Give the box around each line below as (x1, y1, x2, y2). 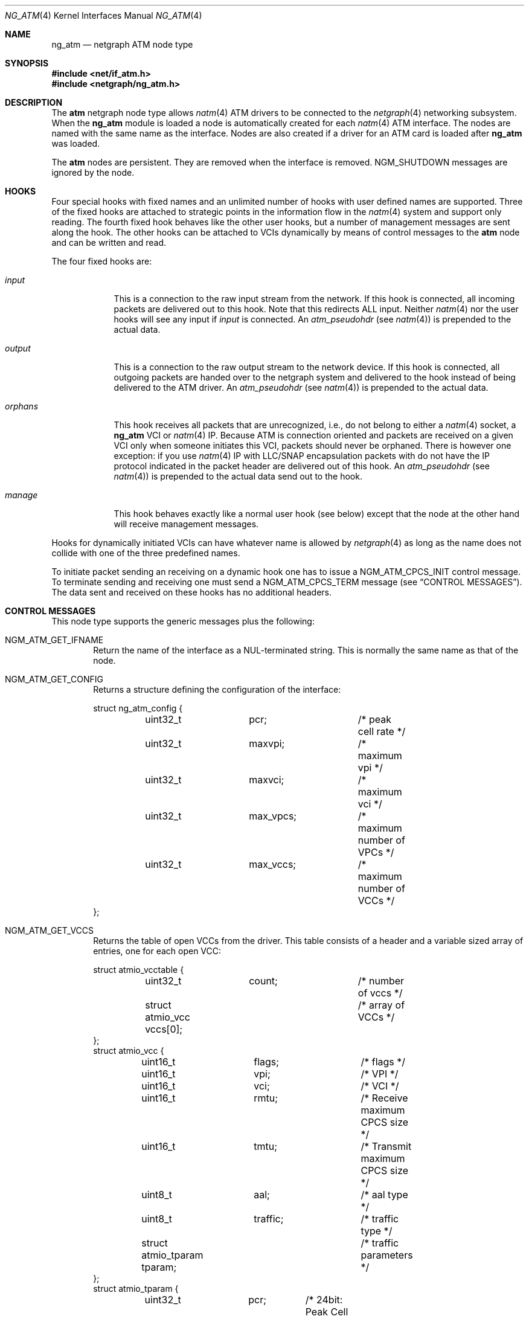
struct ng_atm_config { (93, 703, 183, 713)
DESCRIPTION (5, 97, 63, 108)
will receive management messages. (114, 519, 259, 529)
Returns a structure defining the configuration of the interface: (93, 684, 341, 695)
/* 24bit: (305, 1294, 343, 1306)
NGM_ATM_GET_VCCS (5, 925, 94, 935)
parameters (361, 1249, 413, 1261)
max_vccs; (249, 858, 297, 870)
